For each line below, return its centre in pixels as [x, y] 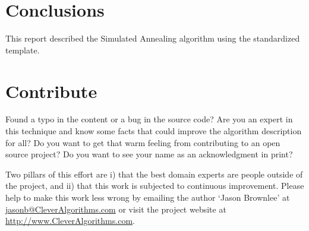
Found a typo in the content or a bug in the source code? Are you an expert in [149, 119]
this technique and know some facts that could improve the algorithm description [154, 131]
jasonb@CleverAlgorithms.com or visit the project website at [116, 209]
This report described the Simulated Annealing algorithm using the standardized [153, 38]
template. [23, 50]
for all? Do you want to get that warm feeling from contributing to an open [143, 142]
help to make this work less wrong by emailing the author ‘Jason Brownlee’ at [148, 197]
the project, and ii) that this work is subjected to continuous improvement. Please [155, 186]
